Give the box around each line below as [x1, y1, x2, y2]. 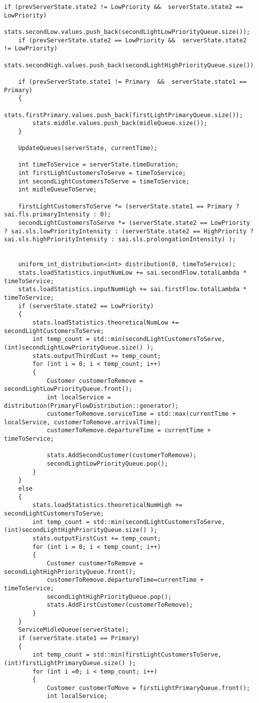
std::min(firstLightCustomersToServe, [93, 651, 222, 659]
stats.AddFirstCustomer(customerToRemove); [46, 601, 193, 609]
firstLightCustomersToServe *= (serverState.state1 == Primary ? [18, 202, 240, 210]
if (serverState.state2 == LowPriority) [18, 302, 154, 310]
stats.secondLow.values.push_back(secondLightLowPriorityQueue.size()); [4, 28, 250, 35]
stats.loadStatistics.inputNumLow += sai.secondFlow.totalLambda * [18, 269, 247, 276]
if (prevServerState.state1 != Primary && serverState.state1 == [18, 78, 247, 85]
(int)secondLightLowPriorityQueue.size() [4, 344, 143, 351]
